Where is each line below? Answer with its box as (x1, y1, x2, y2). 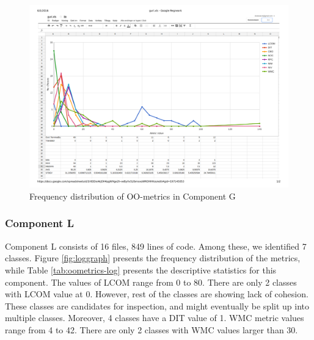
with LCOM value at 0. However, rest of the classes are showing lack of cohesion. (5, 288, 309, 300)
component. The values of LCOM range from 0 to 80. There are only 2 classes (5, 275, 297, 288)
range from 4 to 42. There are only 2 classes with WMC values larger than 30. (5, 323, 298, 336)
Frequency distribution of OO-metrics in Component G (29, 189, 236, 202)
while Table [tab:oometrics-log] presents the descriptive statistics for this (5, 263, 277, 276)
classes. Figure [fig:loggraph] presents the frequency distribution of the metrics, (5, 251, 301, 264)
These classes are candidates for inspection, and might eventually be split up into (5, 299, 309, 312)
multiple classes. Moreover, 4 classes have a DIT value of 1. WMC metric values (5, 311, 304, 324)
